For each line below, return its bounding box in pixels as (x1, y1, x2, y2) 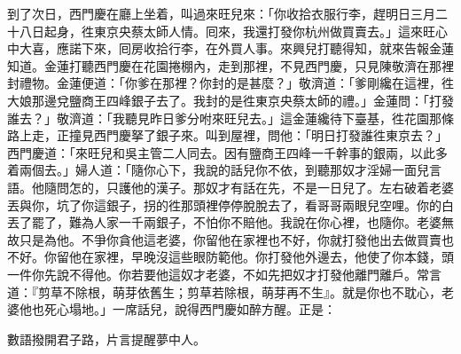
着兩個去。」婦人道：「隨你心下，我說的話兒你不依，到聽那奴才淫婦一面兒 (7, 161, 429, 179)
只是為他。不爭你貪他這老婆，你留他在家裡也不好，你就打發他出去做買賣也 (19, 230, 454, 248)
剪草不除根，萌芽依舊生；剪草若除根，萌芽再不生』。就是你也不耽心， (37, 282, 441, 301)
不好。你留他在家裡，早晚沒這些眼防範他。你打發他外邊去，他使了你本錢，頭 (7, 248, 454, 266)
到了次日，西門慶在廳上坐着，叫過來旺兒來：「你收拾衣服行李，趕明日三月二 (7, 4, 448, 22)
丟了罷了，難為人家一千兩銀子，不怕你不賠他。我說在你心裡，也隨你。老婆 (7, 213, 441, 232)
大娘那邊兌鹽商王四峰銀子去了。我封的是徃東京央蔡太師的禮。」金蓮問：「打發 (7, 90, 454, 109)
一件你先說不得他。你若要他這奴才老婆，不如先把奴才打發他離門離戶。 (7, 264, 417, 283)
